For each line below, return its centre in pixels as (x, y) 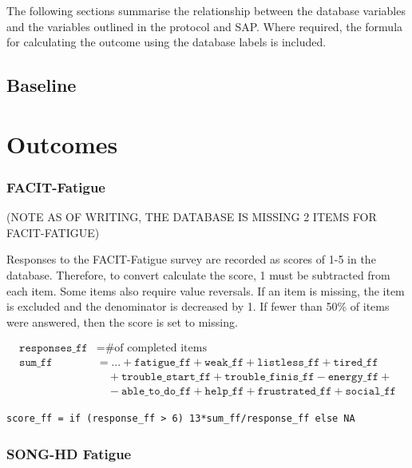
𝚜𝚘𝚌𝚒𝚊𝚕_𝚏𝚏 (370, 392)
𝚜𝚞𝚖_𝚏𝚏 (36, 363)
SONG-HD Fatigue (69, 453)
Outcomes (62, 143)
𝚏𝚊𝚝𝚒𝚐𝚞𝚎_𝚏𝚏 (163, 363)
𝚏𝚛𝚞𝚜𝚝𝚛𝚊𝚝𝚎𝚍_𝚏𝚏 (295, 392)
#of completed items (156, 349)
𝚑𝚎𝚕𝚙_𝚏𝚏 (224, 392)
